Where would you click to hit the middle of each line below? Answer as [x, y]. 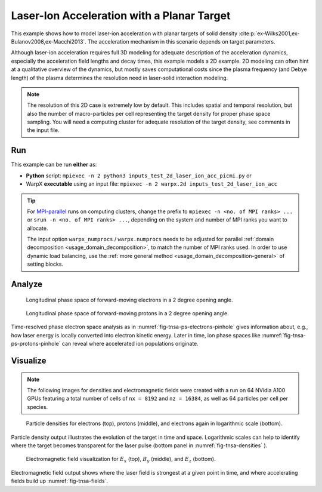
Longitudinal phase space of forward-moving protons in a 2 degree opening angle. [127, 313]
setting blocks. [45, 264]
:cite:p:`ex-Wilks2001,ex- [270, 33]
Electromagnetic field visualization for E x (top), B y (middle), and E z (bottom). [121, 460]
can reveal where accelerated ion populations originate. [130, 344]
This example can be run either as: [54, 165]
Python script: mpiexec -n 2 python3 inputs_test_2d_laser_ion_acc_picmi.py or [139, 176]
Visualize [29, 361]
